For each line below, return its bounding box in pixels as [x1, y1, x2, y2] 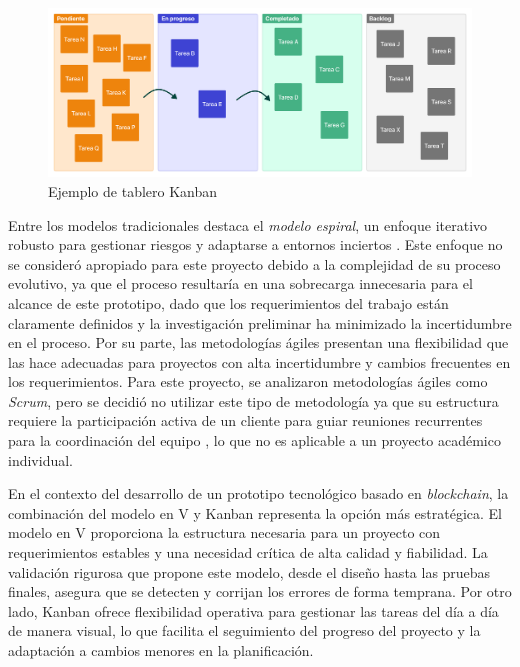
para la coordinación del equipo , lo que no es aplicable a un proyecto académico [8, 430, 501, 451]
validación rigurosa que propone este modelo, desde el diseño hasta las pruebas [8, 561, 491, 582]
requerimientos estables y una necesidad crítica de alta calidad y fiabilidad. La [8, 542, 488, 563]
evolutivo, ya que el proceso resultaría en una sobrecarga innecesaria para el [8, 273, 473, 294]
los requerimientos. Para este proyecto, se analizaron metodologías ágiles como [8, 371, 488, 392]
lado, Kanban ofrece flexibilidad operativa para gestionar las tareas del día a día [8, 600, 499, 621]
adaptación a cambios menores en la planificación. [8, 640, 314, 660]
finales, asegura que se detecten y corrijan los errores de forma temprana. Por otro [8, 581, 512, 602]
